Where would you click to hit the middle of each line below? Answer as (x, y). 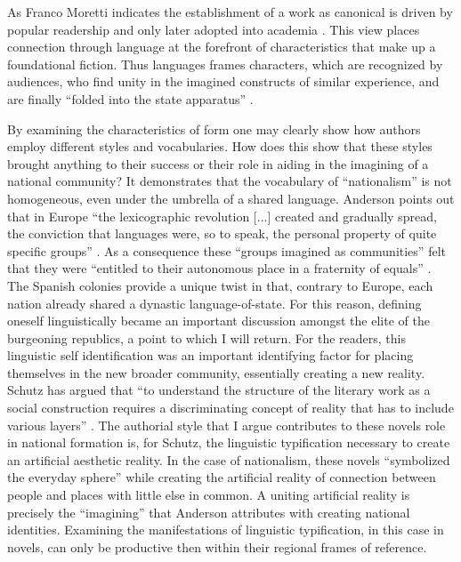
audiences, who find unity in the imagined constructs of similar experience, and (223, 81)
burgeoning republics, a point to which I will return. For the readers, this (206, 337)
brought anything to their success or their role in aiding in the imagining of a (218, 163)
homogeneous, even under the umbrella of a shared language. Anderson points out (231, 198)
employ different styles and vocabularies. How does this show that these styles (220, 146)
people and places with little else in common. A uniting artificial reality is (209, 495)
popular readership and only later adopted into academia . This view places (214, 29)
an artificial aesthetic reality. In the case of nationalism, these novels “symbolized (229, 459)
